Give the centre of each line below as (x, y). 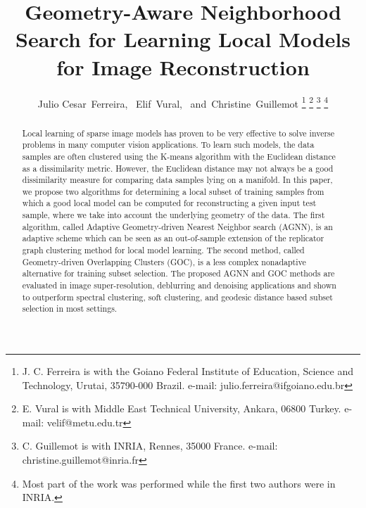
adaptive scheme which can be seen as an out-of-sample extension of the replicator (173, 238)
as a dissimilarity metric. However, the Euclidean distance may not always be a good (178, 168)
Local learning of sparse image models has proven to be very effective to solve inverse (178, 133)
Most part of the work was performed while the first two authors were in (179, 483)
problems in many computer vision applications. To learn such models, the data (168, 145)
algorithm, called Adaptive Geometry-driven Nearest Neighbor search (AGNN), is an (177, 226)
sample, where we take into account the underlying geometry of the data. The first (173, 215)
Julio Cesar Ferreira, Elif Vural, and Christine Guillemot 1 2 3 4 (183, 102)
